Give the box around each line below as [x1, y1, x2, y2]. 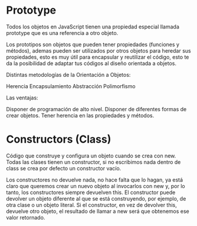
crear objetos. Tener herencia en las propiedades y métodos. [6, 112, 155, 119]
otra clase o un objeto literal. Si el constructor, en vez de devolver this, [6, 201, 177, 208]
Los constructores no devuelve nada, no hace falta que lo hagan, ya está [6, 176, 183, 183]
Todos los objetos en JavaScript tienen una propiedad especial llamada [6, 23, 180, 30]
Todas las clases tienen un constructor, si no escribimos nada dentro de [6, 158, 181, 166]
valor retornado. [6, 214, 45, 221]
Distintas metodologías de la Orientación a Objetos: [6, 71, 131, 78]
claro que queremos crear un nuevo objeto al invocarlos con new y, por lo [6, 182, 185, 189]
